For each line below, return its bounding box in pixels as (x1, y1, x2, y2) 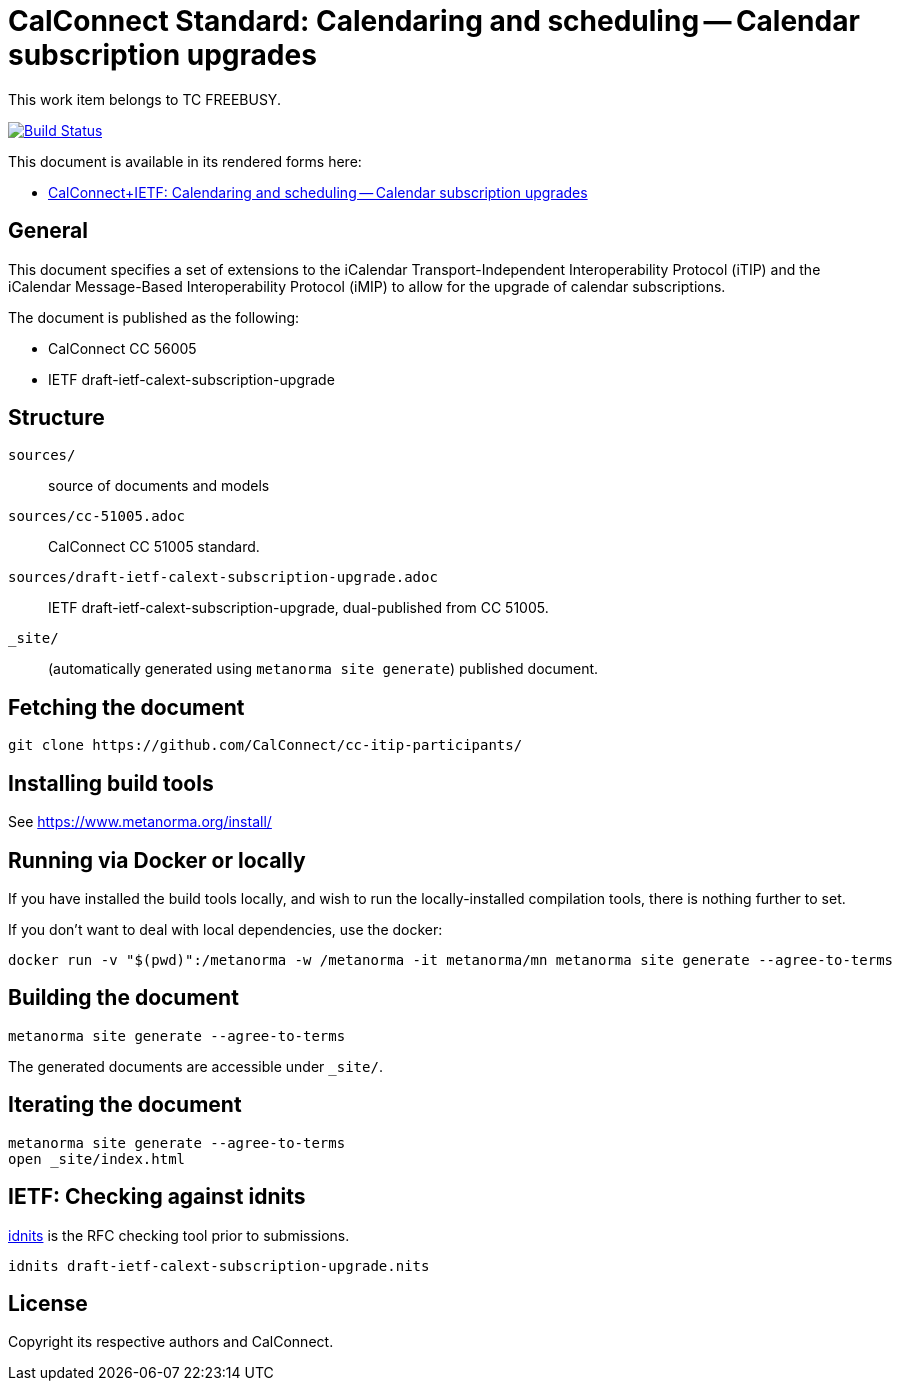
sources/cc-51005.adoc (8, 508, 186, 525)
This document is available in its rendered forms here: (8, 152, 362, 170)
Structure (8, 405, 105, 431)
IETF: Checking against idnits (8, 1184, 306, 1210)
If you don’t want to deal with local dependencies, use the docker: (8, 920, 443, 938)
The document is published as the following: (8, 308, 300, 326)
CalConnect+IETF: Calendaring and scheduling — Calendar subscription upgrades (48, 183, 588, 201)
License (8, 1290, 88, 1316)
